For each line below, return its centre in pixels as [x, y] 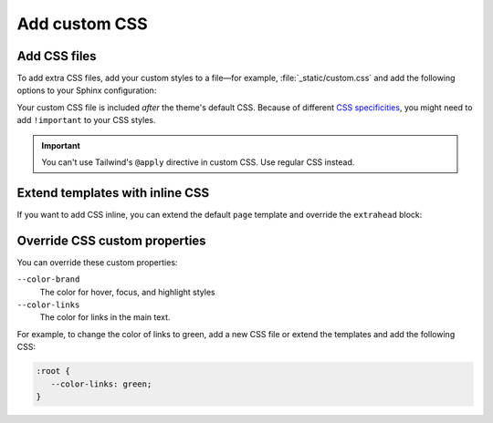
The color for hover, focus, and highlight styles [127, 292]
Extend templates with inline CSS [113, 193]
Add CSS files [57, 56]
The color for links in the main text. [105, 317]
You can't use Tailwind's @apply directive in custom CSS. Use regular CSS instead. [198, 162]
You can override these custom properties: [97, 262]
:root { [53, 371]
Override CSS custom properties [111, 240]
